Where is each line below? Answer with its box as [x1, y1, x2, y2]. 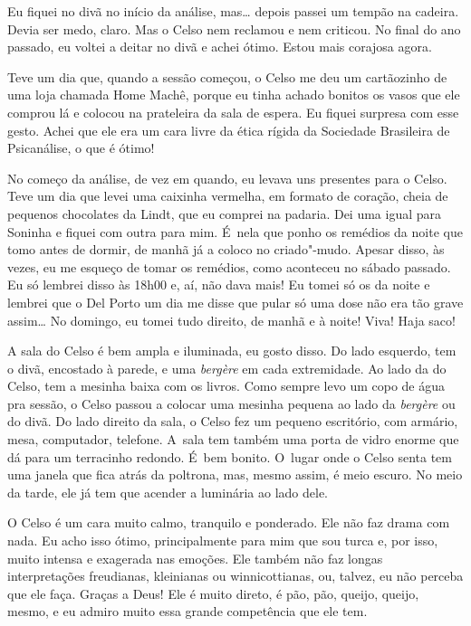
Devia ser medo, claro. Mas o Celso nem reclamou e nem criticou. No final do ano [7, 19, 461, 38]
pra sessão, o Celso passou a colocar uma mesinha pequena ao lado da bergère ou [7, 394, 456, 413]
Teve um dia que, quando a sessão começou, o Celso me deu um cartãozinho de [7, 67, 447, 86]
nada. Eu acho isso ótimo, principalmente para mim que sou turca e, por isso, [7, 531, 438, 550]
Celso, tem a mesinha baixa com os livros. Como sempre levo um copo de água [7, 376, 445, 395]
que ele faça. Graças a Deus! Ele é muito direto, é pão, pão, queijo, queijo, [7, 583, 419, 602]
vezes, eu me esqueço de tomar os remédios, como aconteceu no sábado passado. [7, 257, 451, 276]
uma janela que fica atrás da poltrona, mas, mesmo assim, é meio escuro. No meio [7, 465, 463, 484]
